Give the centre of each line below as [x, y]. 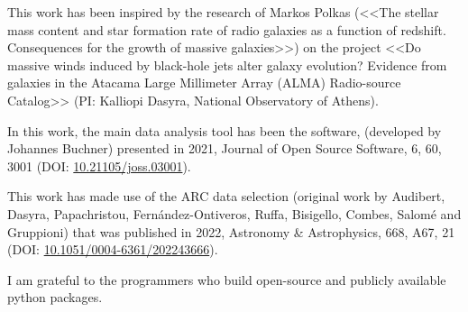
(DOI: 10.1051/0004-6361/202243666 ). [113, 249]
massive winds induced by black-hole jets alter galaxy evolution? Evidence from [227, 64]
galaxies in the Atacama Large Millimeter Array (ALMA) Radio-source [204, 83]
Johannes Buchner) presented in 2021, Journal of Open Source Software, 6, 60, [225, 148]
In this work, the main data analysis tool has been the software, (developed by [225, 130]
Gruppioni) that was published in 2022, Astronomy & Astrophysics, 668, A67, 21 [231, 231]
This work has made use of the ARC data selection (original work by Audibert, [226, 196]
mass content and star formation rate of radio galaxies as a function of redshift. [227, 29]
